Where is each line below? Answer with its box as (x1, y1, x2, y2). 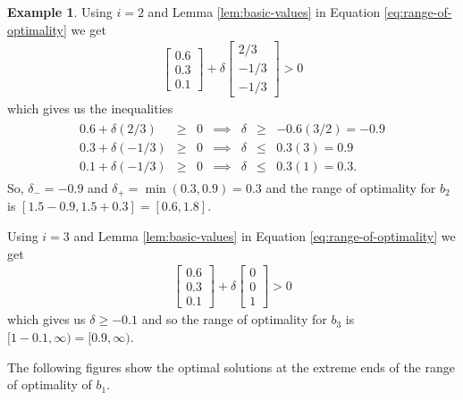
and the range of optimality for (265, 179, 436, 197)
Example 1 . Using (7, 3, 113, 21)
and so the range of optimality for (141, 310, 327, 329)
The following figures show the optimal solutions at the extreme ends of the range (7, 357, 455, 376)
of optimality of (7, 375, 92, 394)
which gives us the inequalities (7, 99, 173, 118)
